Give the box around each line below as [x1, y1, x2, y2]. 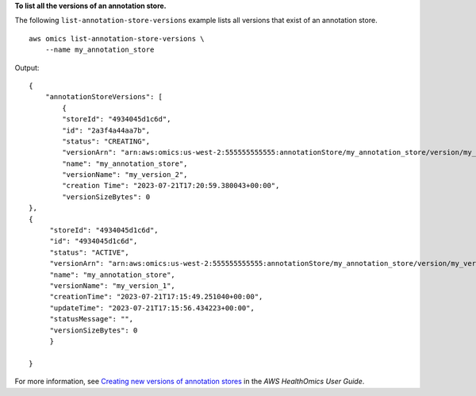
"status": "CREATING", [62, 136, 151, 146]
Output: [14, 63, 40, 72]
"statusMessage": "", [49, 314, 134, 324]
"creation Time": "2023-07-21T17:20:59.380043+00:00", [62, 181, 280, 190]
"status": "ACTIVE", [49, 248, 130, 257]
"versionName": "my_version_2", [62, 171, 188, 179]
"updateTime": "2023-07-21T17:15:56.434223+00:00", [49, 303, 255, 313]
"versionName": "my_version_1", [49, 281, 176, 290]
